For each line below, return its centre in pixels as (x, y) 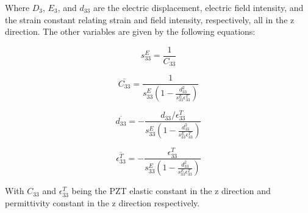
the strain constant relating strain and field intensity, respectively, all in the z (150, 19)
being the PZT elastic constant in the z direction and (171, 191)
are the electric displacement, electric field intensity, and (198, 7)
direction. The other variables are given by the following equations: (130, 31)
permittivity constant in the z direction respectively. (102, 203)
